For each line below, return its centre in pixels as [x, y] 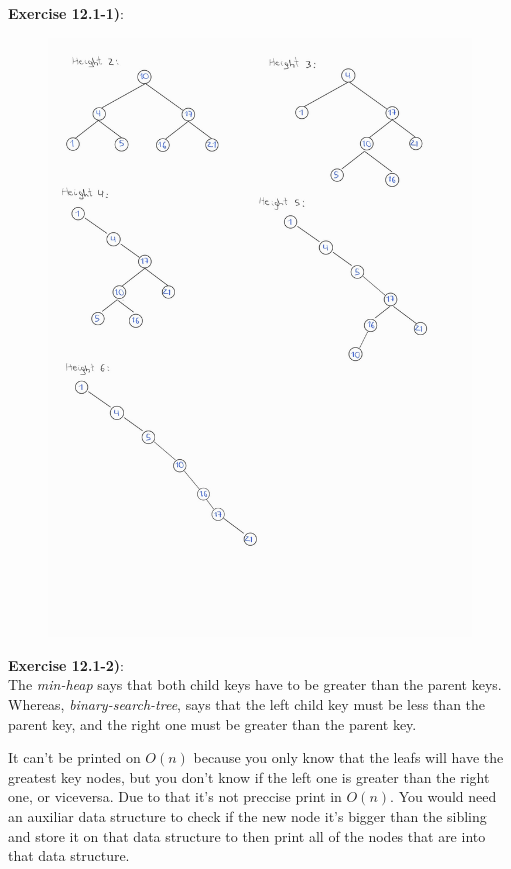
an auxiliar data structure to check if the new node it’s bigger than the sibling [247, 816]
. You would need [443, 796]
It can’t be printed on [74, 757]
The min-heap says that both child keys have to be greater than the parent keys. [255, 684]
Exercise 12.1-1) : [66, 13]
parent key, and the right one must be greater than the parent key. [212, 723]
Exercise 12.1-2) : [66, 664]
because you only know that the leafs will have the [348, 757]
